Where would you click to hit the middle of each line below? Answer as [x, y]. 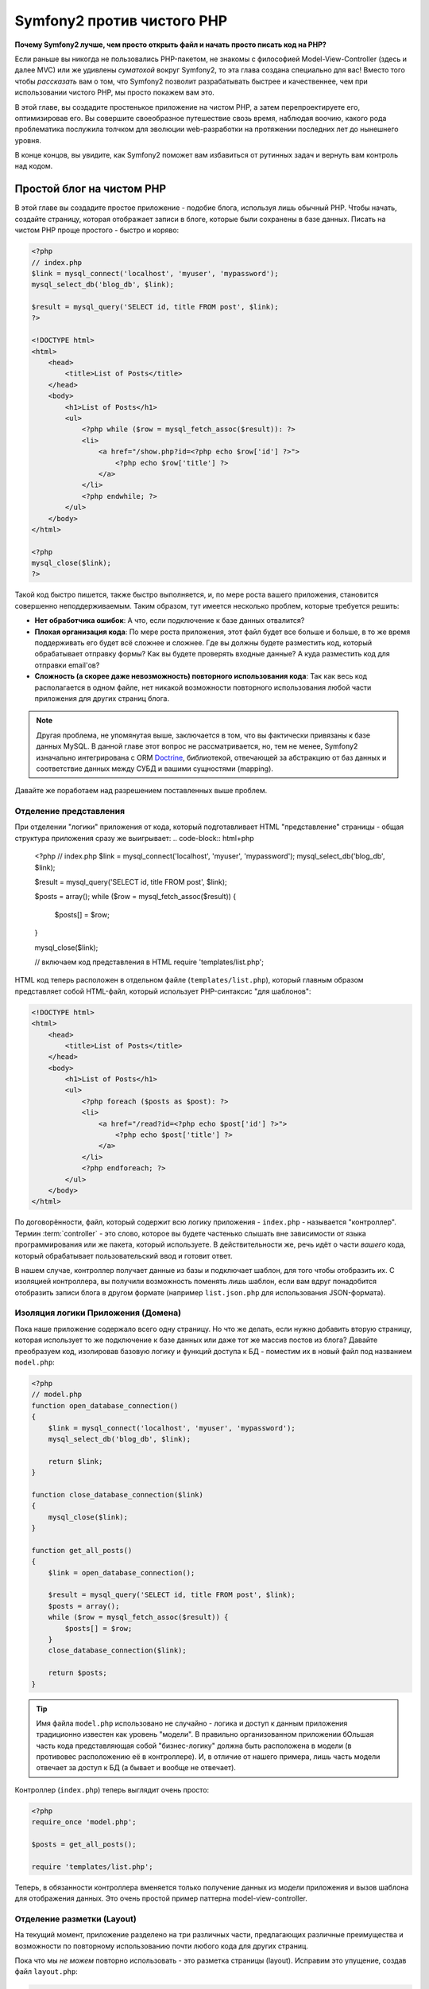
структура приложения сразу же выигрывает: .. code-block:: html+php [134, 838]
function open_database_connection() [105, 1405]
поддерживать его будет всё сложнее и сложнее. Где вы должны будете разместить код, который [203, 643]
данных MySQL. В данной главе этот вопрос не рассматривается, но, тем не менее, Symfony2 [197, 746]
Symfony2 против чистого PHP [121, 21]
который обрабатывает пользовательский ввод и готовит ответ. [124, 1255]
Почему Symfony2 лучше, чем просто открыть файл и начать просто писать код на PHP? [171, 45]
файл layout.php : [46, 1971]
